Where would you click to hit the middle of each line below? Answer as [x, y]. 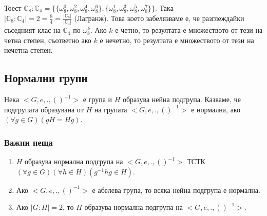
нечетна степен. [28, 50]
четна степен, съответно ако [48, 40]
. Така [164, 8]
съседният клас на [32, 30]
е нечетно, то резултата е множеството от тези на [177, 40]
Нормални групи [46, 78]
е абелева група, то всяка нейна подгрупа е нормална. [176, 190]
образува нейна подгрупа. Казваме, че [182, 99]
